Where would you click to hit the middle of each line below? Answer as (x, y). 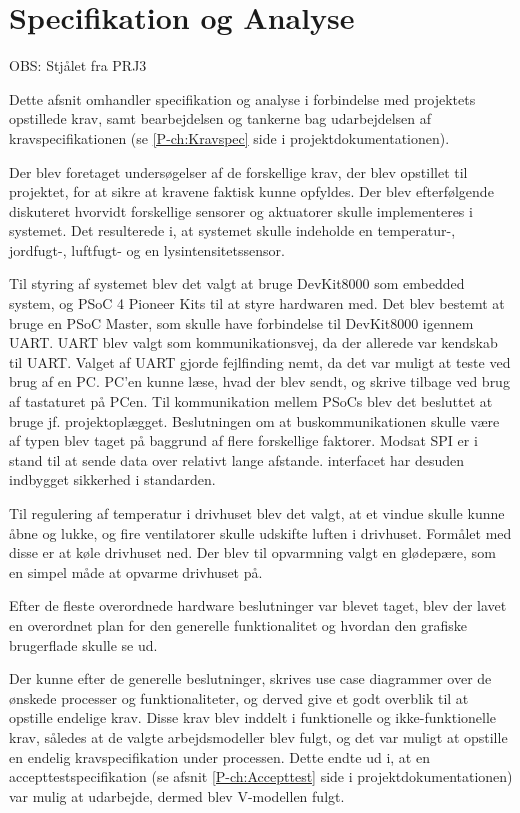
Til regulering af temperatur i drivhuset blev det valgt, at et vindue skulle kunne (257, 513)
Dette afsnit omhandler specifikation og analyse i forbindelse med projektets (242, 98)
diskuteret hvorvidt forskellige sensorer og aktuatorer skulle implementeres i (241, 210)
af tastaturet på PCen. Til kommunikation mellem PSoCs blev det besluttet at (251, 401)
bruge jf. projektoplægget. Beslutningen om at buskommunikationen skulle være (254, 420)
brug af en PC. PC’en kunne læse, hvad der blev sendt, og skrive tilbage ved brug (259, 381)
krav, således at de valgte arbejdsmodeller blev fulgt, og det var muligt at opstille (258, 736)
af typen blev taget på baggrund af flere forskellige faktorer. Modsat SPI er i (243, 440)
